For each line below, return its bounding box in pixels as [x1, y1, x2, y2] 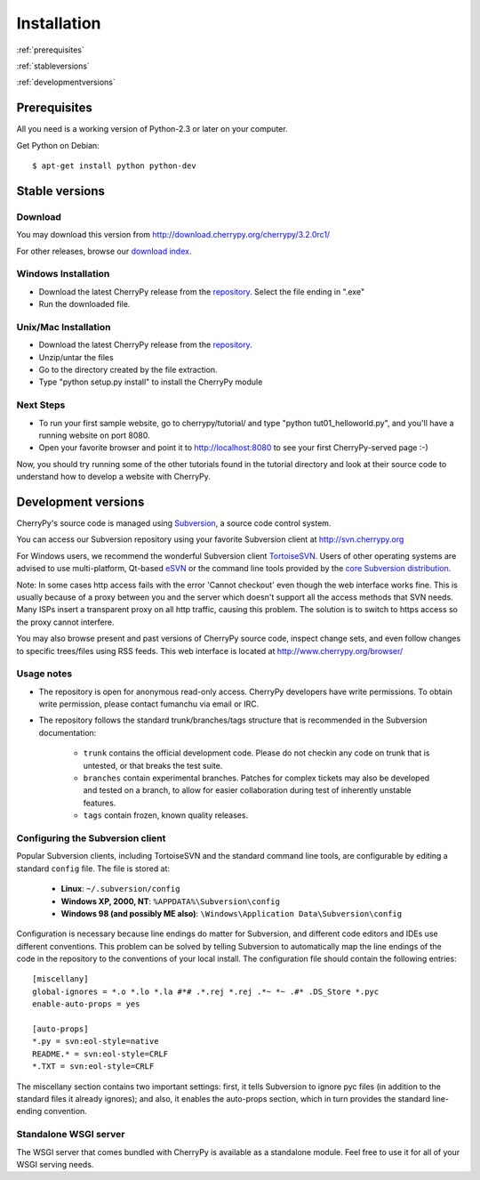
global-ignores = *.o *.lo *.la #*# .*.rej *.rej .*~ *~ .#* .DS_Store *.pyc [32, 986, 380, 997]
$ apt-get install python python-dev [32, 161, 197, 171]
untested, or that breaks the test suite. [83, 760, 223, 771]
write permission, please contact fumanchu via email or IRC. [38, 699, 260, 709]
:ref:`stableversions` [16, 61, 91, 71]
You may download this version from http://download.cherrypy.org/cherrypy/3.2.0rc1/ [16, 230, 331, 240]
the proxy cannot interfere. [16, 617, 115, 627]
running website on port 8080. [38, 430, 150, 440]
